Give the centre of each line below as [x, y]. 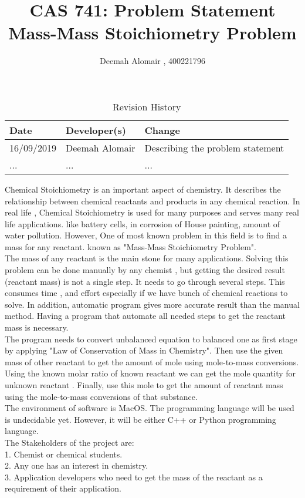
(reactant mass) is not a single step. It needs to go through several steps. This [145, 281]
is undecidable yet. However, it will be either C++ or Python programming [140, 419]
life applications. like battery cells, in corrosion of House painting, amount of [143, 223]
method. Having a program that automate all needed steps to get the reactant [145, 316]
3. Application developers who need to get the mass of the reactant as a [134, 477]
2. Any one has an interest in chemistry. [77, 465]
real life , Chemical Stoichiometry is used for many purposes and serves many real [152, 212]
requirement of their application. [63, 488]
